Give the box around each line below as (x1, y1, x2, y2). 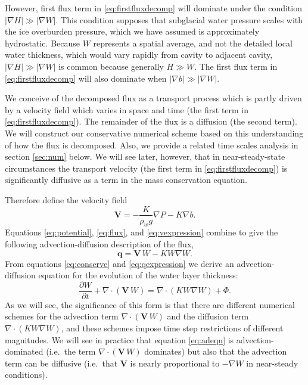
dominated (5, 345, 43, 358)
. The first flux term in (194, 60, 278, 72)
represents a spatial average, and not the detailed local (93, 36, 293, 49)
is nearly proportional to (130, 356, 220, 369)
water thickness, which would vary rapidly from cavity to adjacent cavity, (5, 48, 273, 61)
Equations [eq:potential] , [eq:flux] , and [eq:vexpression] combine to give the (5, 226, 278, 238)
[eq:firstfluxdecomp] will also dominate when (5, 72, 167, 84)
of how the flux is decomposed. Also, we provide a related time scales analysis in (5, 138, 298, 151)
